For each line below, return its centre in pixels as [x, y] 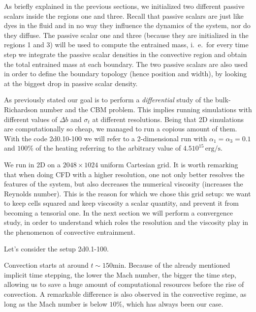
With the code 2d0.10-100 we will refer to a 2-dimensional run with [106, 138]
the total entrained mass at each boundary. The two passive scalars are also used [126, 64]
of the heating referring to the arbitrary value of [108, 148]
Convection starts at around [46, 265]
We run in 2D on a [32, 164]
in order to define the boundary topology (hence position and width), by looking [126, 74]
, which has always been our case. [173, 303]
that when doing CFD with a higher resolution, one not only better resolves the [124, 174]
